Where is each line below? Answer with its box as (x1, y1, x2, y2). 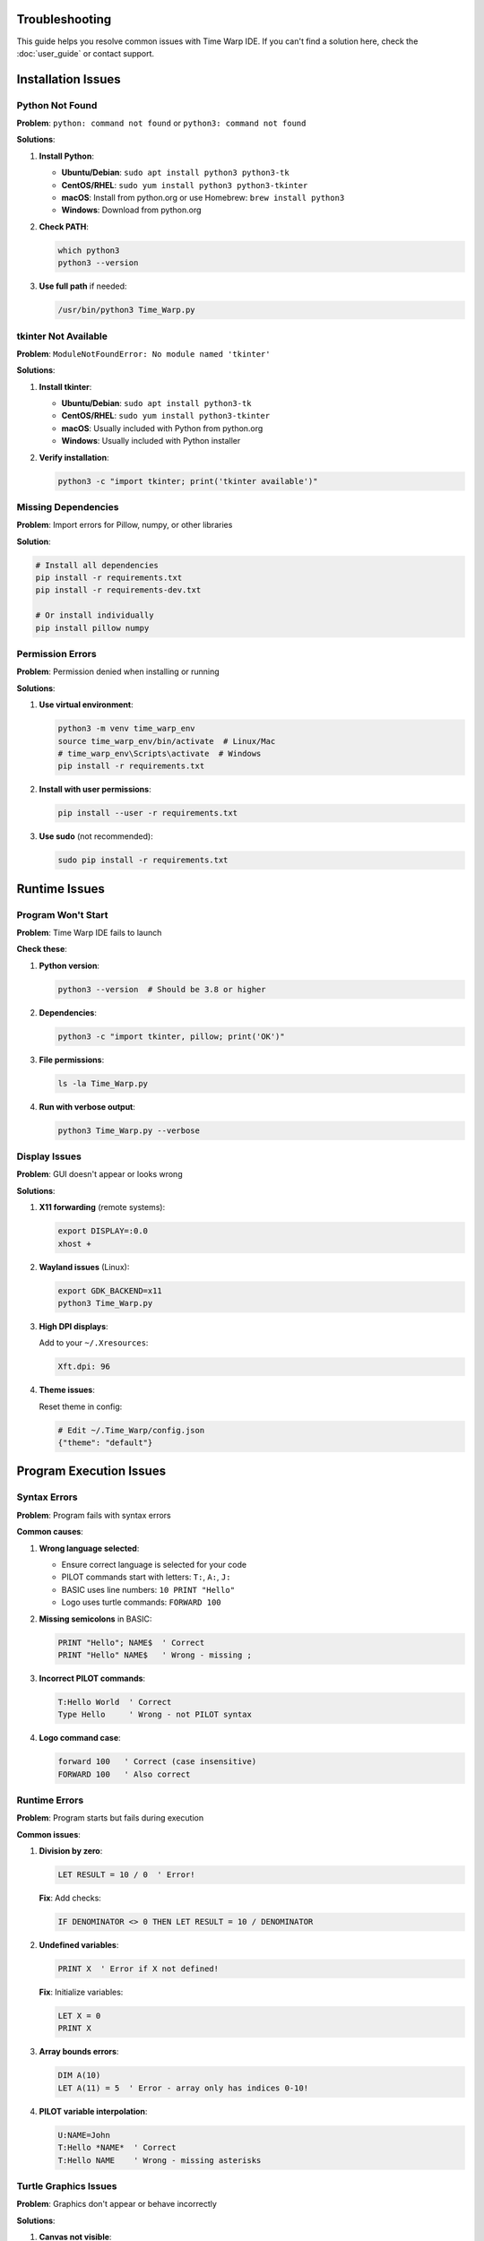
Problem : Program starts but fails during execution (16, 1813, 204, 1823)
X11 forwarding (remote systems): (39, 1202, 166, 1213)
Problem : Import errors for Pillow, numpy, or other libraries (16, 520, 233, 531)
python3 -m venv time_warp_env (57, 723, 196, 734)
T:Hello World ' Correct (57, 1697, 172, 1707)
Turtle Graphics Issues (16, 2179, 117, 2192)
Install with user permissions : (39, 784, 151, 795)
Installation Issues (16, 72, 121, 87)
